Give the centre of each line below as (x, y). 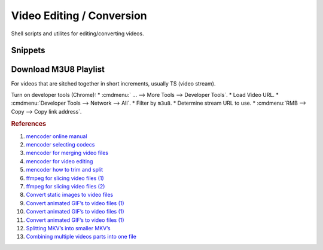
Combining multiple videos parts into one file (81, 237)
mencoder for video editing (60, 161)
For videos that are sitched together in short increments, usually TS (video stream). (113, 84)
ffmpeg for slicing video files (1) (65, 178)
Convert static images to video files (70, 195)
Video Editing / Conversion (79, 16)
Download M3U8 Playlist (58, 70)
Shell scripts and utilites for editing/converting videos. (77, 33)
